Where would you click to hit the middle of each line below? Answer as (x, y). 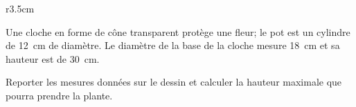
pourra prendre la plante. (59, 95)
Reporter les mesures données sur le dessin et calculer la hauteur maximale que (174, 82)
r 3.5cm (20, 8)
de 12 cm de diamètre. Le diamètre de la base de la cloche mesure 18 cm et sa (173, 45)
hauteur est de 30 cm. (53, 58)
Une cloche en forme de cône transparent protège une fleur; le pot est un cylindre (178, 31)
